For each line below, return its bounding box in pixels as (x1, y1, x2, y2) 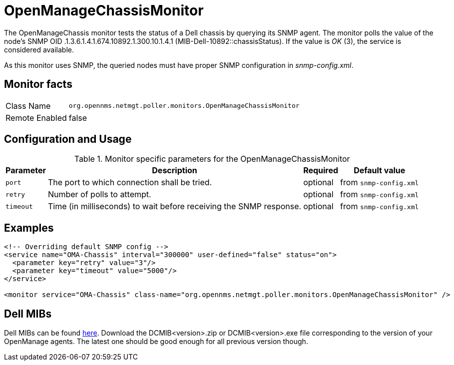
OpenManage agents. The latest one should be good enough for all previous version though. (4, 337, 308, 346)
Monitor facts (4, 78, 72, 91)
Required (303, 165, 339, 176)
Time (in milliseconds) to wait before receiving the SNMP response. (47, 201, 302, 212)
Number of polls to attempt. (47, 189, 151, 200)
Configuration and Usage (4, 133, 132, 146)
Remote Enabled (5, 112, 67, 123)
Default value (354, 165, 406, 176)
